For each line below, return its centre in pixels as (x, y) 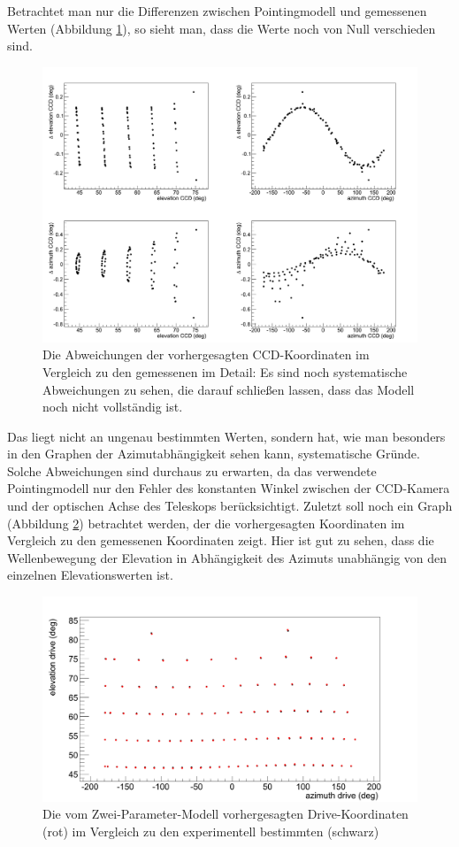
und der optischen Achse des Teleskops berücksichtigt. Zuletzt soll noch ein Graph (230, 506)
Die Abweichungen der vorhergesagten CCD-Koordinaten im (206, 354)
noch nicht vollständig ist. (113, 407)
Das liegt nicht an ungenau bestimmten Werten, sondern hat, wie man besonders (226, 436)
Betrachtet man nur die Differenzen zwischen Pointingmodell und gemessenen (217, 11)
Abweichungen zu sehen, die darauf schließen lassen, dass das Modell (229, 389)
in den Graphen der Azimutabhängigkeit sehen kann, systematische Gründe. (214, 454)
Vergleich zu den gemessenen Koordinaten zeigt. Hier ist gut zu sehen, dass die (221, 540)
